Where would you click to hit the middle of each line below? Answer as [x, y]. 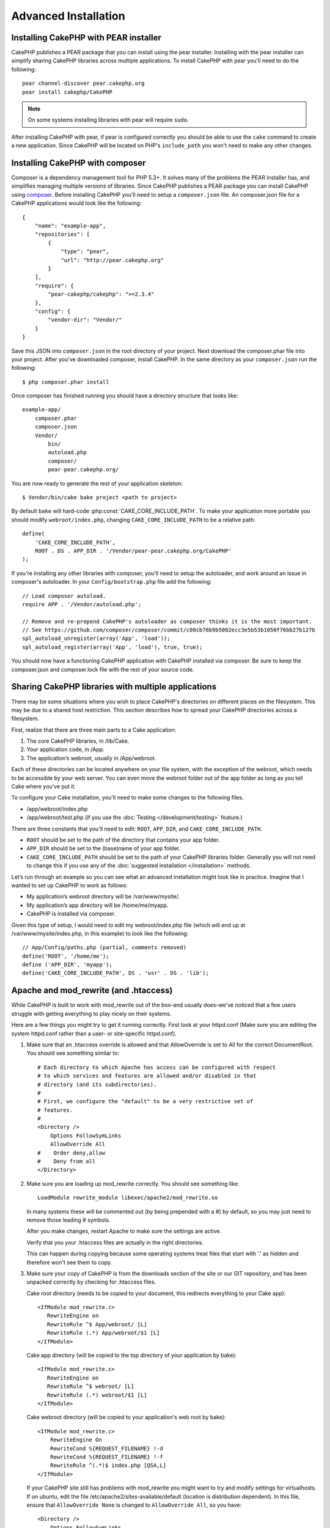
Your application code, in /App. [65, 749]
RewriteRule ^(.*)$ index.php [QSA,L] [108, 1466]
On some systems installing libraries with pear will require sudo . [108, 120]
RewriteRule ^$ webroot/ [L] [90, 1387]
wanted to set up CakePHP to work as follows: [69, 885]
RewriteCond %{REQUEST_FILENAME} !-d [106, 1448]
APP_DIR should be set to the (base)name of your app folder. [103, 848]
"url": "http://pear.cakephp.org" [112, 260]
